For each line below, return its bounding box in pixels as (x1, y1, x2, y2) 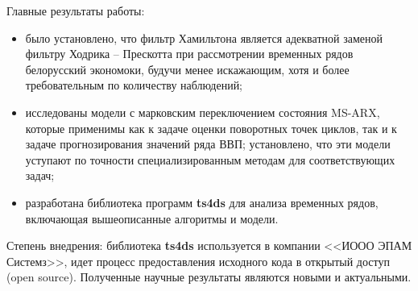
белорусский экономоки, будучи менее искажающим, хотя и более (25, 60, 350, 77)
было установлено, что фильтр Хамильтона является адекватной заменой (25, 29, 383, 46)
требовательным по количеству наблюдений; (25, 77, 243, 94)
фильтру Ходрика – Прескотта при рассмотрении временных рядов (25, 45, 354, 62)
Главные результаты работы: (6, 2, 145, 19)
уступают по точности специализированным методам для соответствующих (25, 151, 395, 168)
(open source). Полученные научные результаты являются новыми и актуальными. (6, 268, 412, 285)
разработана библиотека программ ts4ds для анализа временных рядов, (25, 193, 379, 210)
